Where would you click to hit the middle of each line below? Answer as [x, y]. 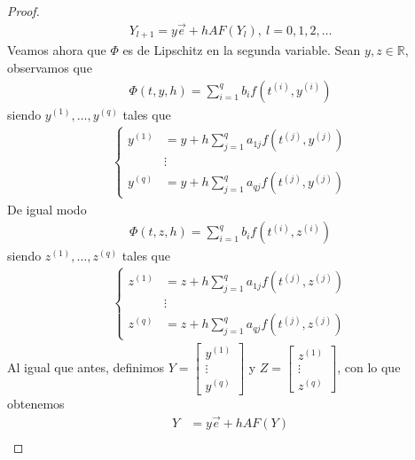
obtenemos [36, 403]
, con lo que [369, 366]
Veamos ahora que [57, 50]
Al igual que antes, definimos [86, 366]
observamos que [50, 67]
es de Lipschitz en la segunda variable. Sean [242, 50]
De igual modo [47, 209]
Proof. [23, 11]
